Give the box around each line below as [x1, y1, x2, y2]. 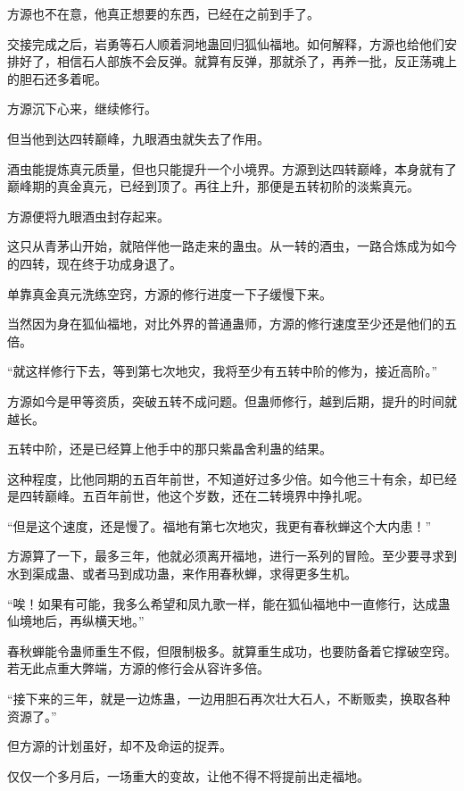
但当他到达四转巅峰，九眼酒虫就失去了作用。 [7, 129, 269, 147]
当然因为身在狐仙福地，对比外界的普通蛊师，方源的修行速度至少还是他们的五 [7, 314, 457, 333]
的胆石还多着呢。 [7, 69, 107, 87]
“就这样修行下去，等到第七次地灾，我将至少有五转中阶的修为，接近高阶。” [7, 362, 438, 380]
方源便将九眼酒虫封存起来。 [7, 206, 170, 225]
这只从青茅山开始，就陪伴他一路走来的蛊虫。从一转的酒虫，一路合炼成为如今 [7, 237, 457, 255]
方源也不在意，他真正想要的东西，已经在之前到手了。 [7, 4, 319, 22]
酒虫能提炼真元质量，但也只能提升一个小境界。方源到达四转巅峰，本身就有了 [7, 159, 457, 178]
